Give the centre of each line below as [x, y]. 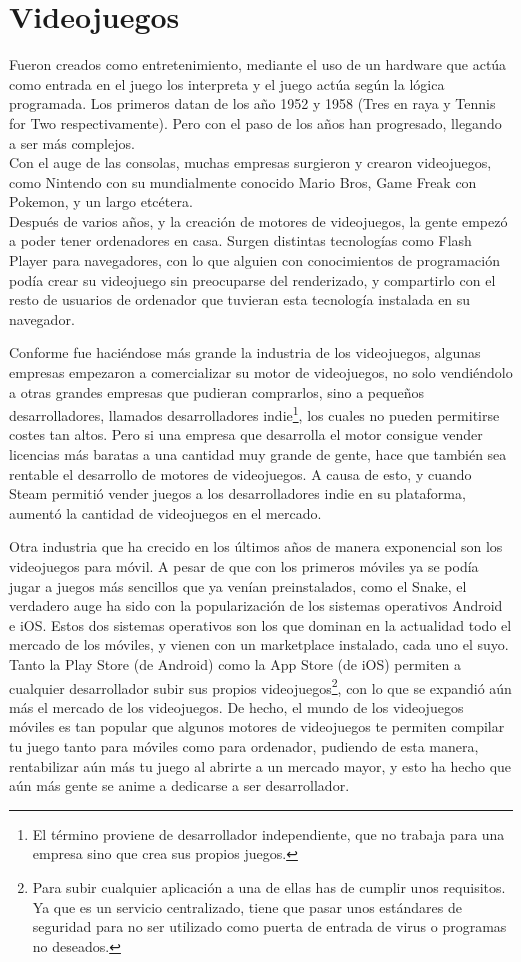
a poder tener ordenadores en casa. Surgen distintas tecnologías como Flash [240, 240]
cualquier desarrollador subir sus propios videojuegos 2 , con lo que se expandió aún [260, 686]
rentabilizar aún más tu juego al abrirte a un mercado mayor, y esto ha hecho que [260, 765]
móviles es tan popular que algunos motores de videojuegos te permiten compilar [257, 726]
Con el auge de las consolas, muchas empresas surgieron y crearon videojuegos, [250, 162]
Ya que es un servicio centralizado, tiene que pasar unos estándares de [247, 906]
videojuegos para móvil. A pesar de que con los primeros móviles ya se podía [244, 566]
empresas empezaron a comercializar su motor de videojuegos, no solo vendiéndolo [261, 372]
